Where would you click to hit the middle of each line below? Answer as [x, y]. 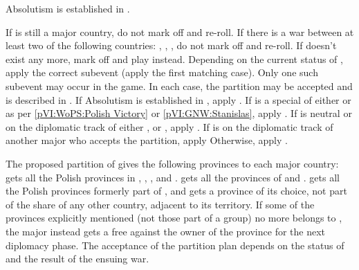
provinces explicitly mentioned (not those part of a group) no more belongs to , [174, 218]
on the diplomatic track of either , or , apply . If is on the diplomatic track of [169, 126]
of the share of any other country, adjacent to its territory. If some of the [160, 204]
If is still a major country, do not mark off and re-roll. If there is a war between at [180, 31]
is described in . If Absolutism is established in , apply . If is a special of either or [178, 99]
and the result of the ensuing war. [77, 259]
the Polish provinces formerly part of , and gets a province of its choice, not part [176, 191]
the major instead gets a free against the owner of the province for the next [166, 231]
